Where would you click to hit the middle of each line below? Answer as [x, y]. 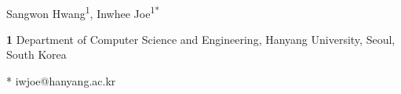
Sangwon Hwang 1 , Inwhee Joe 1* [83, 12]
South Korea [36, 54]
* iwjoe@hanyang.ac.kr [61, 81]
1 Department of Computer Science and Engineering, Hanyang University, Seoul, [201, 39]
